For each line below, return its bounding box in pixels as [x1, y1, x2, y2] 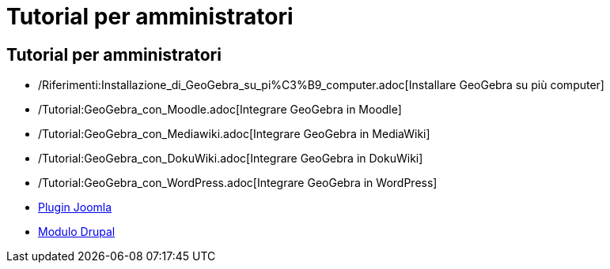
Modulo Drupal [38, 225, 116, 239]
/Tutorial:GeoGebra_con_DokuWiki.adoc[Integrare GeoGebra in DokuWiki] [38, 151, 423, 166]
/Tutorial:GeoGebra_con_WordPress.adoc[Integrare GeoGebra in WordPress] [38, 176, 438, 190]
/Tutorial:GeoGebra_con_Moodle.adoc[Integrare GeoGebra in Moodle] [38, 103, 402, 117]
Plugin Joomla [38, 200, 112, 215]
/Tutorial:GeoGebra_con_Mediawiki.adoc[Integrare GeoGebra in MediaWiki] [38, 127, 430, 141]
